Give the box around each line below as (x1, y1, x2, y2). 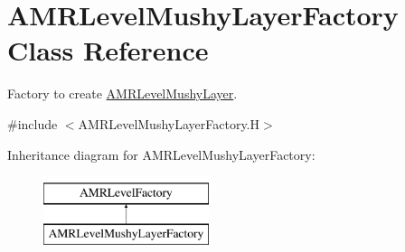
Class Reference (7, 32, 209, 69)
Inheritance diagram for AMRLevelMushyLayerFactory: (7, 145, 316, 163)
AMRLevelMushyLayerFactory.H (78, 114, 260, 133)
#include (7, 114, 58, 133)
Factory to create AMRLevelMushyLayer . (7, 84, 238, 103)
